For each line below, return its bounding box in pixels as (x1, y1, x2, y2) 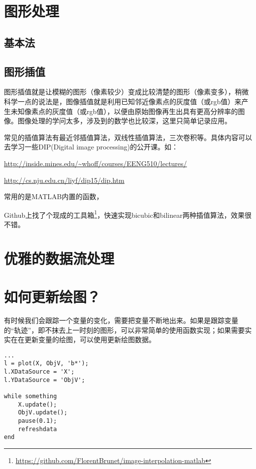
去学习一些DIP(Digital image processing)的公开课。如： (4, 142, 178, 152)
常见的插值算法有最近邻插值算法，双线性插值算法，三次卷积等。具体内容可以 (4, 132, 252, 142)
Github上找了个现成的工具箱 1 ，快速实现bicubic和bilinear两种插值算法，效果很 (4, 208, 252, 220)
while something (4, 393, 57, 400)
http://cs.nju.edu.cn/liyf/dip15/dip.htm (4, 175, 125, 185)
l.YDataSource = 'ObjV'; (4, 376, 85, 383)
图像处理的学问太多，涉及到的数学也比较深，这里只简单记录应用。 (17, 116, 231, 126)
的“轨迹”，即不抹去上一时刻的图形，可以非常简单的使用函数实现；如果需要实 (4, 324, 252, 335)
